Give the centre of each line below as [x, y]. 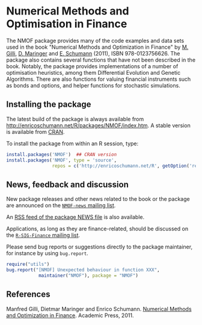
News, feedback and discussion [68, 184]
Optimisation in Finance [67, 24]
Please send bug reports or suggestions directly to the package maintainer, [99, 247]
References [28, 295]
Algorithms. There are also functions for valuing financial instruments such [99, 79]
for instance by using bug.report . [47, 253]
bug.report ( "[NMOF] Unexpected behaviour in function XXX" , [83, 270]
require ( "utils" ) [28, 264]
